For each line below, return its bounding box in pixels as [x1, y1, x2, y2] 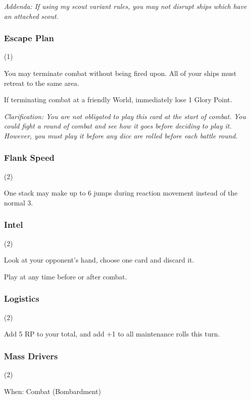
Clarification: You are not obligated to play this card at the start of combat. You [4, 111, 246, 121]
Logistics [4, 292, 40, 305]
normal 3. [4, 197, 33, 207]
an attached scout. [4, 10, 59, 21]
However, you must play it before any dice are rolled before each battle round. [4, 130, 238, 140]
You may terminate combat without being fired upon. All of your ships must [4, 68, 237, 78]
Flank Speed [4, 151, 54, 164]
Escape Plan [4, 32, 54, 44]
